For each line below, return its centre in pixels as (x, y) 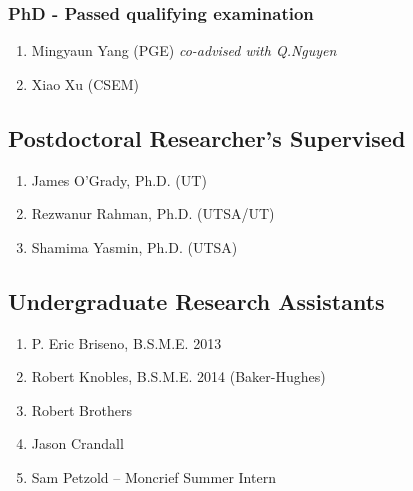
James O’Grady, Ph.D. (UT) (119, 179)
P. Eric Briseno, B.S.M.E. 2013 (126, 342)
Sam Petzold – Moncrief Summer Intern (153, 476)
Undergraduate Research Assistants (196, 300)
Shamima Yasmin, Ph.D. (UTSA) (134, 246)
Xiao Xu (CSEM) (85, 83)
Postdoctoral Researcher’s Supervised (207, 137)
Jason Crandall (77, 443)
